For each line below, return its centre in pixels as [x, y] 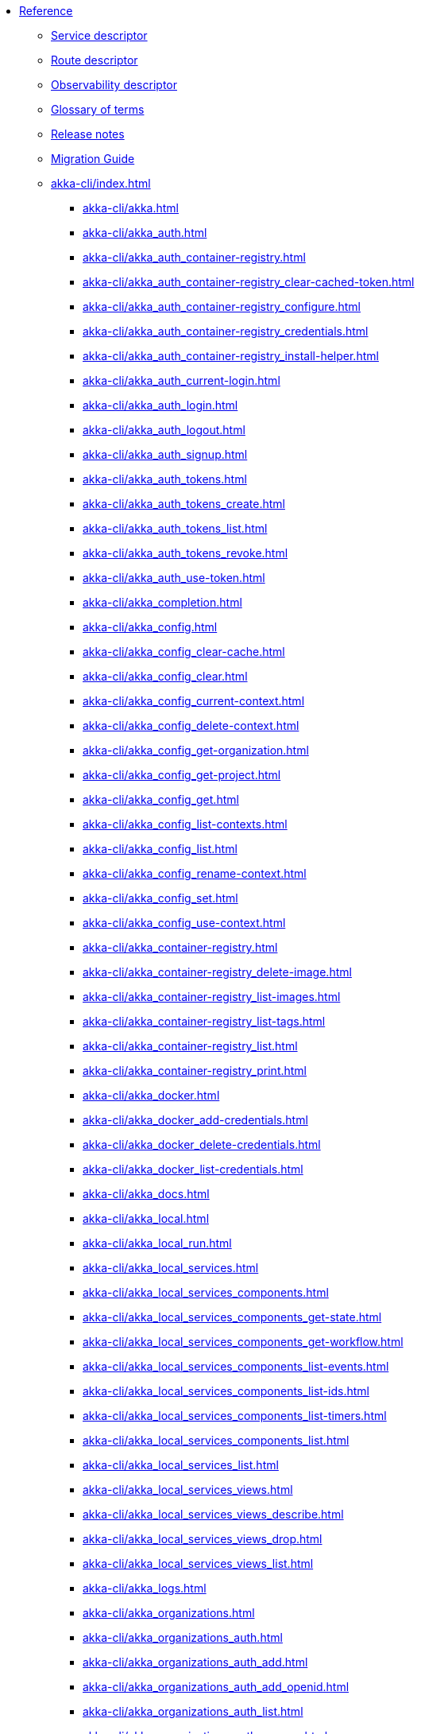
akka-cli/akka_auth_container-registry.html [194, 257]
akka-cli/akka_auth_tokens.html [165, 479]
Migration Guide [93, 159]
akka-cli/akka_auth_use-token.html [174, 578]
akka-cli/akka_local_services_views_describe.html [213, 1514]
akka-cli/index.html [101, 183]
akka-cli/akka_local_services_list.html [181, 1465]
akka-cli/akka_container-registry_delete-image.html [217, 972]
